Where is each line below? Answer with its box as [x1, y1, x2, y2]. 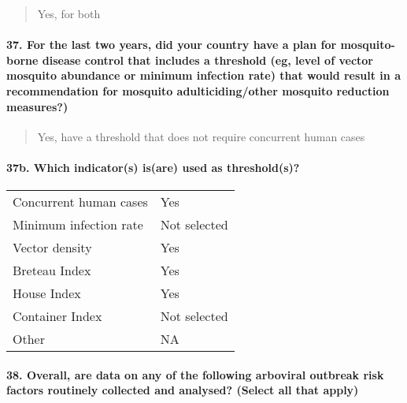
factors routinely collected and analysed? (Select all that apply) [6, 382, 359, 398]
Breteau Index [13, 261, 91, 280]
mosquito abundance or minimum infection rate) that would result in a [6, 67, 401, 84]
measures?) [6, 98, 68, 114]
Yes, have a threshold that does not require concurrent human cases [37, 128, 365, 144]
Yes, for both [37, 6, 101, 21]
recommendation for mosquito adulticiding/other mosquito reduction [6, 82, 390, 99]
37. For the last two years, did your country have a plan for [6, 36, 337, 53]
